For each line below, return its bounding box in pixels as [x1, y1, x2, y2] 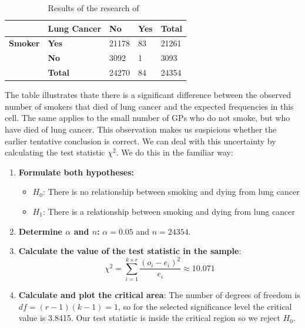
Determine [18, 225, 62, 237]
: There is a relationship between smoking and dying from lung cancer [42, 205, 295, 217]
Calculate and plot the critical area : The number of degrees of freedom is [18, 289, 300, 301]
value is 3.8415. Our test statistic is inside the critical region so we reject [18, 312, 280, 324]
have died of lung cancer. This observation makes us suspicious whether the [5, 123, 277, 135]
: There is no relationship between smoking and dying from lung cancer [42, 185, 300, 198]
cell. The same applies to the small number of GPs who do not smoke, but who [5, 111, 290, 124]
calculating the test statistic [5, 146, 105, 158]
